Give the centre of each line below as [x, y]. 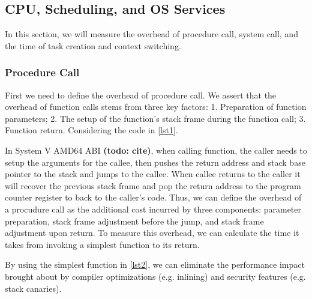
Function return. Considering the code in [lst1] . [91, 130]
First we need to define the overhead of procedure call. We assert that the [141, 95]
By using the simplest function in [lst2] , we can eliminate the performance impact [155, 264]
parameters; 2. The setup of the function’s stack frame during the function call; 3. [155, 118]
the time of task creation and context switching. [93, 45]
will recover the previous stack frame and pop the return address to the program [153, 185]
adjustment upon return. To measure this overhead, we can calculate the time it [152, 233]
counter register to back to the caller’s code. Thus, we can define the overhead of [153, 197]
